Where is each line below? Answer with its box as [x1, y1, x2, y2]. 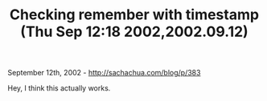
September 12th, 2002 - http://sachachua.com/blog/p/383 [7, 68, 201, 78]
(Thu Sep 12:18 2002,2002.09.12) [20, 22, 249, 41]
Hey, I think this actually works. [7, 83, 111, 93]
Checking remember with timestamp [10, 6, 259, 24]
